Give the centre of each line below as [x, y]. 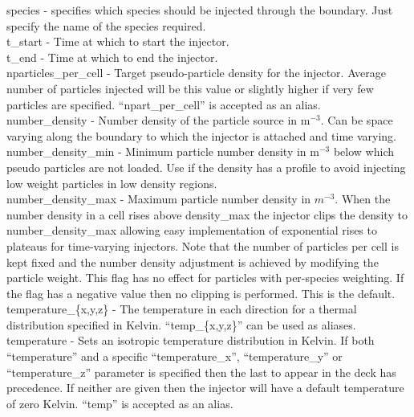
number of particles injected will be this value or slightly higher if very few [190, 88]
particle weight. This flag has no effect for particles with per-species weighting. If [205, 278]
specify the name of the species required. [106, 25]
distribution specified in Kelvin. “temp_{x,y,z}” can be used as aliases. [181, 324]
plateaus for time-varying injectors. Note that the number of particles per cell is [203, 245]
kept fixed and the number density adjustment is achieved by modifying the [193, 262]
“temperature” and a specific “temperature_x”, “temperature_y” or [175, 356]
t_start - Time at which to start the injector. [118, 41]
